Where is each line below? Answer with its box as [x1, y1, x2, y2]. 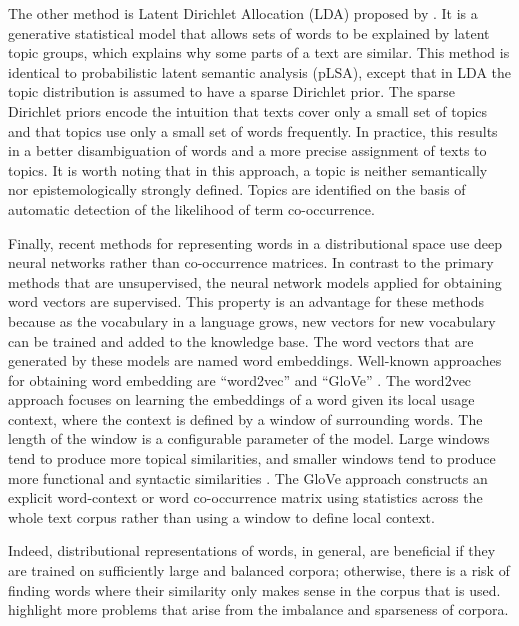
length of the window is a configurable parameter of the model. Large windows [8, 428, 490, 449]
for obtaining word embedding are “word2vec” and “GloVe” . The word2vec [8, 369, 472, 390]
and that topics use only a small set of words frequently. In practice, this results [8, 120, 498, 141]
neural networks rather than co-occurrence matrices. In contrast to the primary [8, 252, 494, 273]
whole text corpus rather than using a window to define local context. [8, 506, 435, 527]
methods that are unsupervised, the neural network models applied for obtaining [8, 271, 502, 292]
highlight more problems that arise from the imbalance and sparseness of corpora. [8, 599, 509, 620]
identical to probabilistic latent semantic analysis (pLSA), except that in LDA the [8, 61, 511, 82]
